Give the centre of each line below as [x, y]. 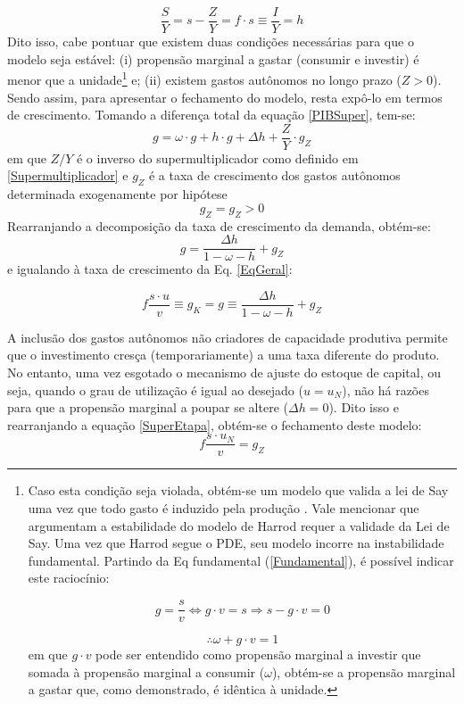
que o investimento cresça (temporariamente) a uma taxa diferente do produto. [224, 355]
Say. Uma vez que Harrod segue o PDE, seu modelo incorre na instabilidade [236, 543]
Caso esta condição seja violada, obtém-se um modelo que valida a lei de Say [238, 490]
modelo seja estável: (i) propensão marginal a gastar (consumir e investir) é [213, 58]
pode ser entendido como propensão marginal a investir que [258, 654]
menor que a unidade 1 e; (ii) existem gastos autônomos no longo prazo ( [204, 78]
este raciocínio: [69, 578]
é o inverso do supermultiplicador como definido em [217, 157]
